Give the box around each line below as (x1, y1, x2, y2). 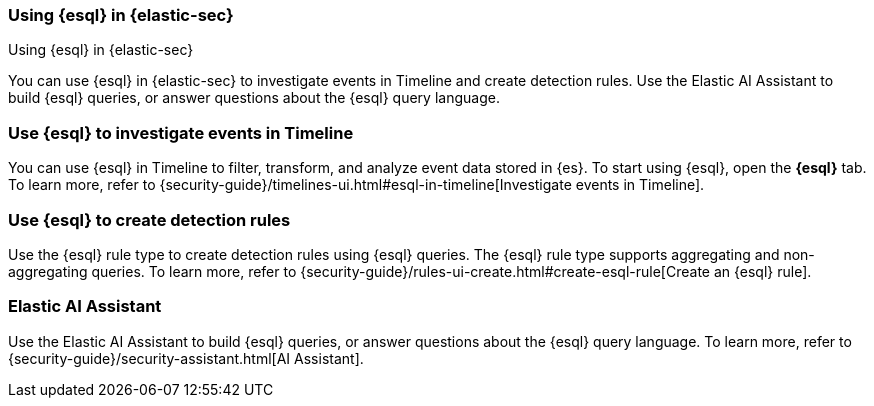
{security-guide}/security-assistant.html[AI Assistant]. (8, 349, 364, 367)
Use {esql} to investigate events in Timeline (8, 122, 354, 143)
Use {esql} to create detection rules (8, 209, 291, 230)
